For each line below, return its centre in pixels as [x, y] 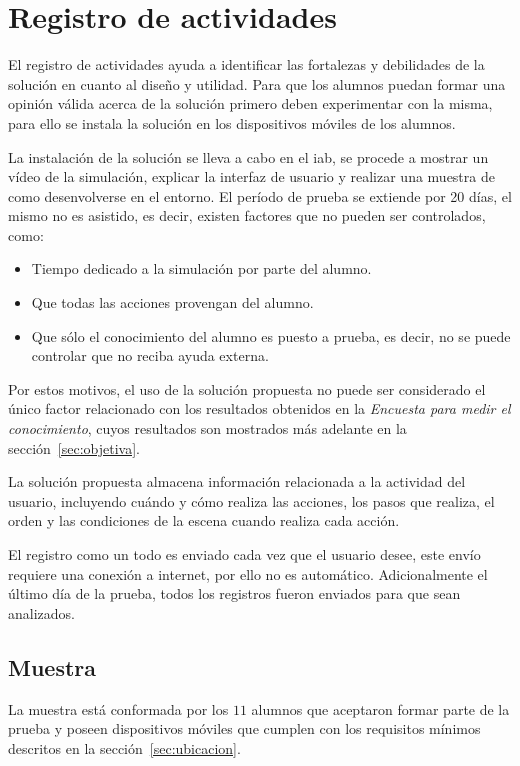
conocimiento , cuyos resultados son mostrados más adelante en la [207, 428]
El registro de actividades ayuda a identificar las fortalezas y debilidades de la [246, 64]
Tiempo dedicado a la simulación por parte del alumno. [201, 268]
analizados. [41, 612]
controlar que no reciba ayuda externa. [150, 355]
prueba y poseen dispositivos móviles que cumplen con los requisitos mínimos [244, 728]
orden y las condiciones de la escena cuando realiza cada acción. [204, 520]
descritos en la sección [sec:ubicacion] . [124, 747]
